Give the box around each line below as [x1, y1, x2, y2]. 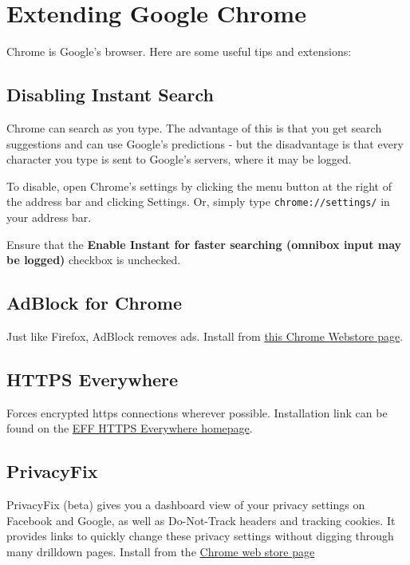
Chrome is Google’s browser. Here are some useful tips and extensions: [6, 43, 352, 60]
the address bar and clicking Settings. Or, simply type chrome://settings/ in [6, 193, 390, 210]
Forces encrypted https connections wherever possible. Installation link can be [6, 404, 388, 421]
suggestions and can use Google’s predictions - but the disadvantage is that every [6, 135, 404, 152]
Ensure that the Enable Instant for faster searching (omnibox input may [6, 235, 402, 252]
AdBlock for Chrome [6, 290, 182, 315]
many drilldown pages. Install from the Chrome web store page [6, 543, 315, 559]
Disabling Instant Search [6, 82, 214, 107]
